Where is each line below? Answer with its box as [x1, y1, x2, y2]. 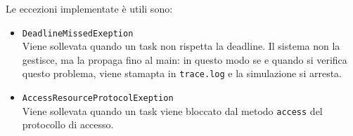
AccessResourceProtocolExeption [22, 93, 174, 104]
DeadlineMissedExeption [22, 28, 134, 39]
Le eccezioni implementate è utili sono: [6, 1, 173, 15]
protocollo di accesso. [22, 117, 114, 132]
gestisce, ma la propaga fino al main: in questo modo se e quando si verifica [22, 52, 347, 67]
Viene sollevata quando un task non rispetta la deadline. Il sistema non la [22, 39, 340, 53]
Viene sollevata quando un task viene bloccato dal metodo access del [22, 103, 323, 118]
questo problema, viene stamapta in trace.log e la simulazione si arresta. [22, 66, 342, 81]
